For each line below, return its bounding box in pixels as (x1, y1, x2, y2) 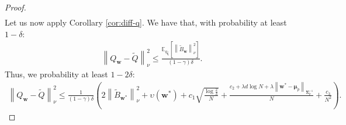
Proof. (5, 1, 26, 13)
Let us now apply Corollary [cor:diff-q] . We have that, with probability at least (5, 16, 287, 28)
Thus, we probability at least (5, 68, 108, 80)
